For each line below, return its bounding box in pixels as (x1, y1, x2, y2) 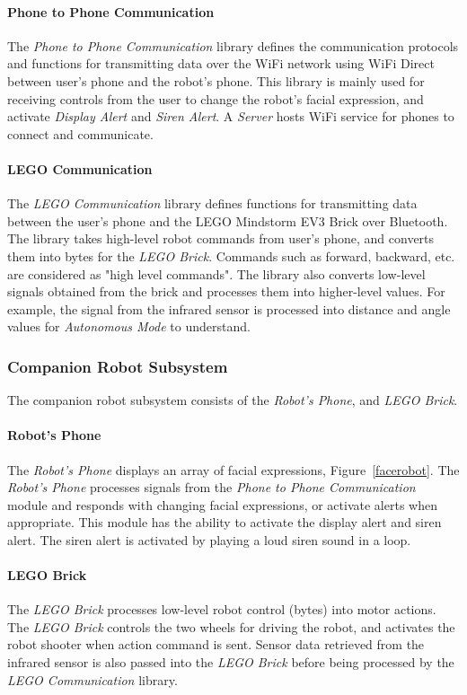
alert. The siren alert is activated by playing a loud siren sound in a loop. (7, 530, 411, 549)
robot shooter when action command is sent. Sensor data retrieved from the (7, 635, 425, 654)
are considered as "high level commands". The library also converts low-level (7, 264, 426, 283)
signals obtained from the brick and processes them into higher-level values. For (7, 282, 445, 301)
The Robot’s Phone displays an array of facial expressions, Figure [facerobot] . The (7, 460, 460, 479)
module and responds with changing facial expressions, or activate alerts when (7, 495, 437, 514)
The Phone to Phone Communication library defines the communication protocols (7, 36, 459, 55)
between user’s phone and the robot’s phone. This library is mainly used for (7, 71, 425, 90)
